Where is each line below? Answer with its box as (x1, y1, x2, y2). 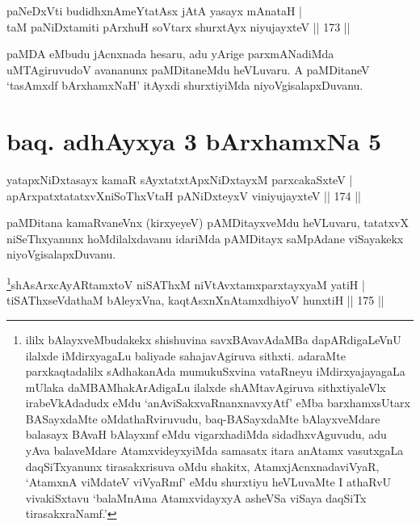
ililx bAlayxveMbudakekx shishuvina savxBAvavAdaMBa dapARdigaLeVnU (25, 330, 401, 347)
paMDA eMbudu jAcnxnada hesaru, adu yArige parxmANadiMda (6, 45, 334, 62)
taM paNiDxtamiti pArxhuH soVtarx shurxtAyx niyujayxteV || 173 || (6, 18, 351, 35)
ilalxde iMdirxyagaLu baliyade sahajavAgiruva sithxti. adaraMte (25, 347, 346, 364)
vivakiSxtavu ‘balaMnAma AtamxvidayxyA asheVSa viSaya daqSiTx (25, 489, 367, 506)
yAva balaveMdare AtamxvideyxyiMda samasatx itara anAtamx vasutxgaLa (25, 442, 404, 459)
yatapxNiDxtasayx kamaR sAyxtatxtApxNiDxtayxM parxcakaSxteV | (6, 171, 353, 188)
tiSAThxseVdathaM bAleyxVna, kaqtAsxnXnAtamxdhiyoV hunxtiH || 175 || (6, 292, 384, 309)
